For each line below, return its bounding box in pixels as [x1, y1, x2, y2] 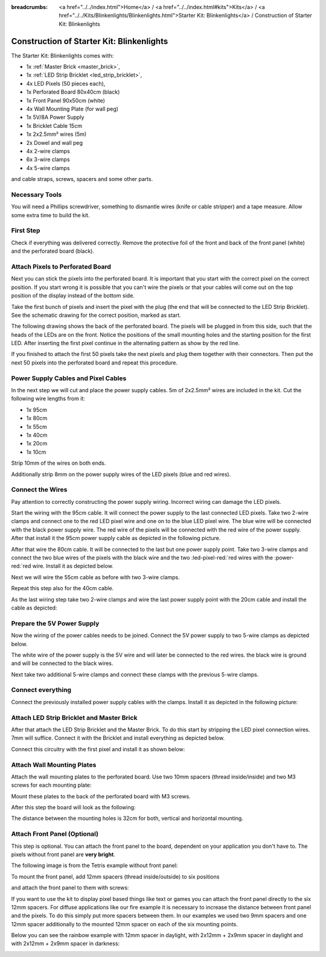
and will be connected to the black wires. [11, 660, 113, 667]
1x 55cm [26, 423, 48, 430]
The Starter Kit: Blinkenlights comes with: [11, 52, 114, 59]
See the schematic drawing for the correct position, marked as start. [11, 311, 181, 319]
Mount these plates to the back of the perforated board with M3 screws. [11, 792, 191, 800]
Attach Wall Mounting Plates [11, 760, 97, 769]
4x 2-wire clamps [26, 147, 71, 154]
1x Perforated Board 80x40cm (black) [26, 88, 120, 96]
